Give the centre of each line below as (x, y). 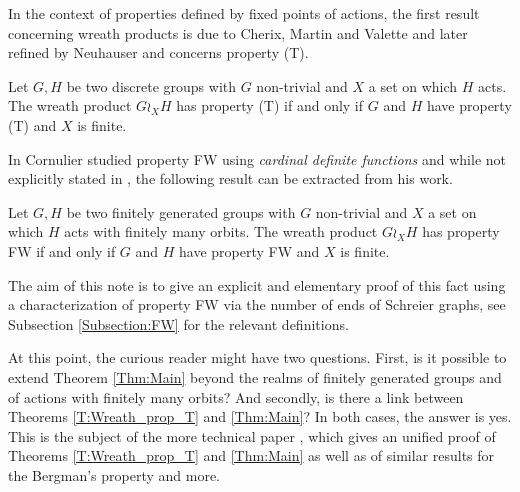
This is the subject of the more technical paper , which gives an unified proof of (252, 435)
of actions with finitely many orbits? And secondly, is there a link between (236, 396)
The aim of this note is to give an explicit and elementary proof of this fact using (257, 284)
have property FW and (249, 250)
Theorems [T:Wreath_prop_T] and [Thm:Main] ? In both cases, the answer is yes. (260, 416)
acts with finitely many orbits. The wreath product (221, 231)
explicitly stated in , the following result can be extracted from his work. (230, 178)
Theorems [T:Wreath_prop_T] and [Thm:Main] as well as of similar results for (251, 455)
